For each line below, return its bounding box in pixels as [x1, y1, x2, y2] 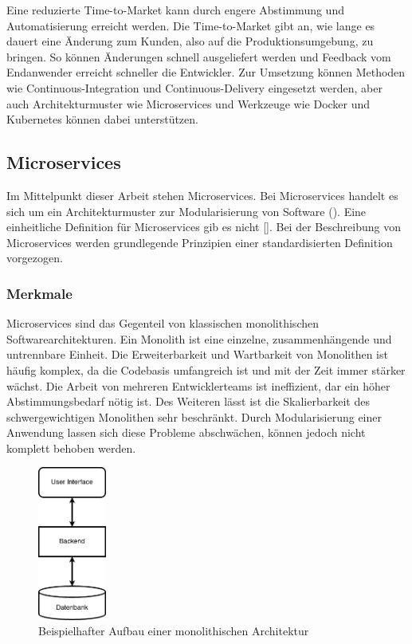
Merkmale [6, 283, 73, 303]
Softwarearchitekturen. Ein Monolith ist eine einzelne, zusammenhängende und [6, 330, 392, 347]
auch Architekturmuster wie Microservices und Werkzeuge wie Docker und [6, 95, 371, 112]
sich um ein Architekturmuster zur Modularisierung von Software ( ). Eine [6, 202, 367, 219]
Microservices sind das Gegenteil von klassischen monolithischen [6, 315, 319, 332]
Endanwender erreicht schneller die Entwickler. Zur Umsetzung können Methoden [6, 64, 406, 80]
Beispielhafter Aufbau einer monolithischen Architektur [38, 622, 309, 639]
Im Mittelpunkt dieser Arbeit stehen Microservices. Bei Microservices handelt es [6, 187, 398, 203]
